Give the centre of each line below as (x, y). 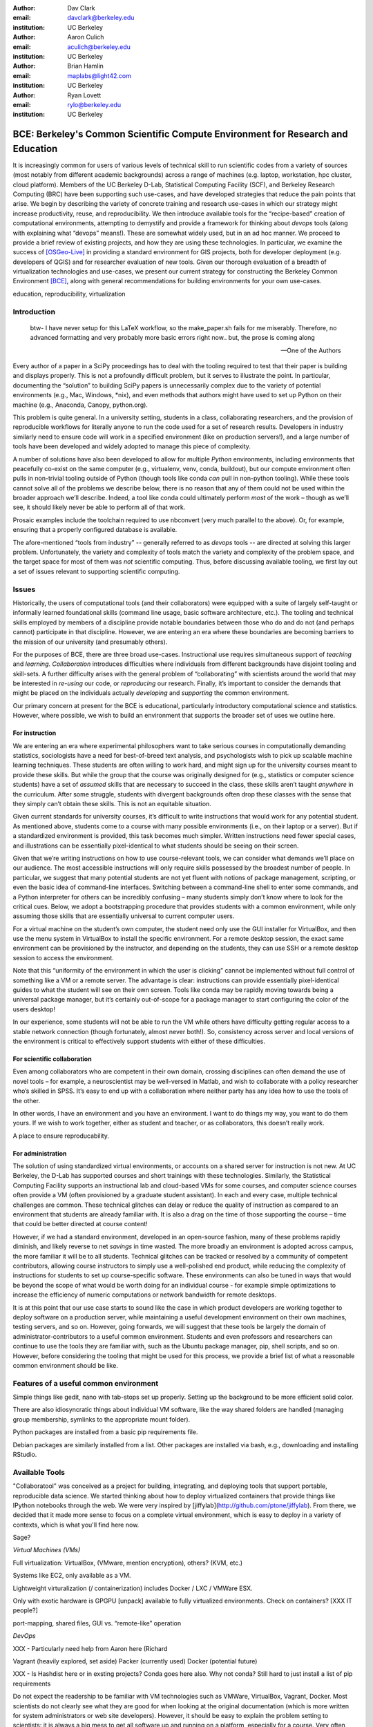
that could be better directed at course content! (80, 1224)
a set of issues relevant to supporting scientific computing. (96, 571)
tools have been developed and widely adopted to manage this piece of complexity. (132, 446)
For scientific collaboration (52, 1059)
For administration (40, 1153)
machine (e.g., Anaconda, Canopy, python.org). (80, 405)
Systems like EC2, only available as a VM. (72, 1576)
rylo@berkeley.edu (94, 104)
